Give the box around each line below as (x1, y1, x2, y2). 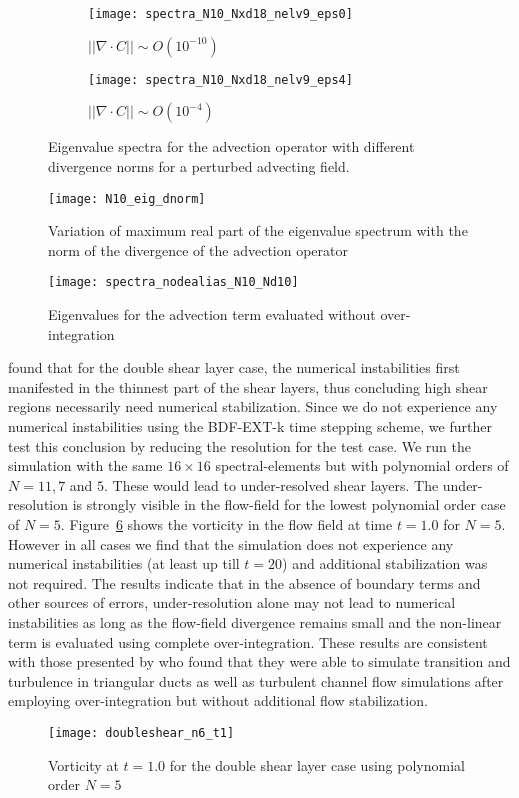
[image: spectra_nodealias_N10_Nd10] (48, 275, 299, 290)
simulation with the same (8, 455, 163, 476)
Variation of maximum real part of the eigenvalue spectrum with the (48, 220, 468, 241)
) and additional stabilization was (282, 553, 488, 574)
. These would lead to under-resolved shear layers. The (104, 474, 439, 495)
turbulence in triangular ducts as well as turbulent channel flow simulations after (8, 670, 504, 691)
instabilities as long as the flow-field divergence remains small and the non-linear (8, 611, 502, 632)
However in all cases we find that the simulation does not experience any (8, 533, 454, 554)
